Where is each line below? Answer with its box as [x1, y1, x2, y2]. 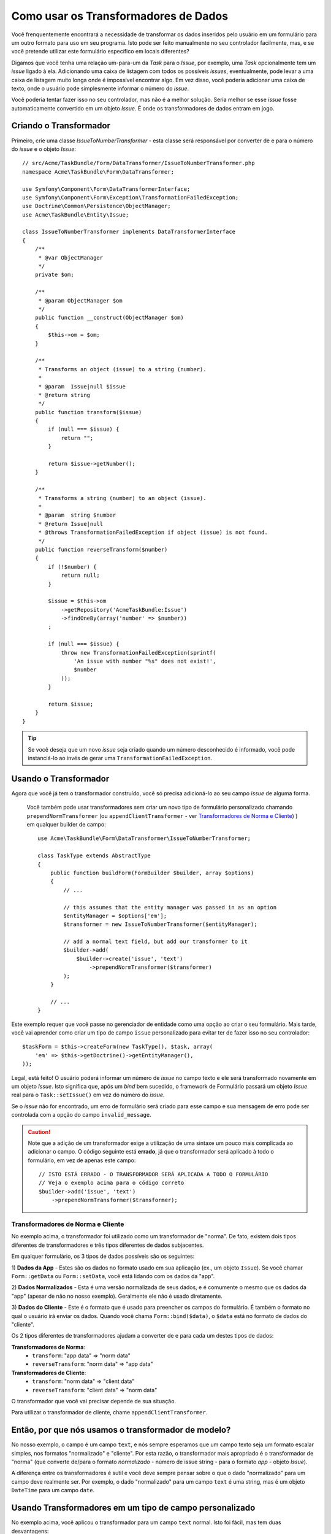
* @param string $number [38, 512, 116, 518]
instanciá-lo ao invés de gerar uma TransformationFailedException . [28, 754, 213, 761]
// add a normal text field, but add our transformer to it [63, 938, 248, 945]
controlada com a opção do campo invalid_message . [11, 1111, 151, 1119]
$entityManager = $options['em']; [63, 912, 167, 919]
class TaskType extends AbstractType [37, 852, 151, 859]
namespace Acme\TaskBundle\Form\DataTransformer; [22, 168, 175, 175]
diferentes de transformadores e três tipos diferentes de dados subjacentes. [11, 1241, 204, 1249]
